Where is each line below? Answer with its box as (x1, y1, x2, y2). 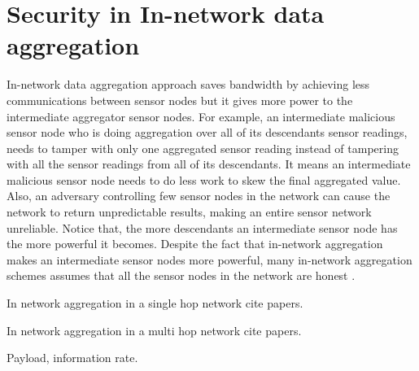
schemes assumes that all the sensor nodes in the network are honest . (7, 267, 356, 284)
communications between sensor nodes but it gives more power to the (7, 91, 353, 108)
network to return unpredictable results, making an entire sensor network (7, 203, 372, 220)
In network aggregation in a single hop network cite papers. (7, 295, 303, 312)
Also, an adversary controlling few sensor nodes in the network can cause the (7, 187, 391, 204)
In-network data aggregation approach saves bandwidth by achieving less (7, 76, 370, 93)
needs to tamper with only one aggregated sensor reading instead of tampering (7, 139, 399, 156)
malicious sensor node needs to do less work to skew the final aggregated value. (7, 171, 401, 188)
